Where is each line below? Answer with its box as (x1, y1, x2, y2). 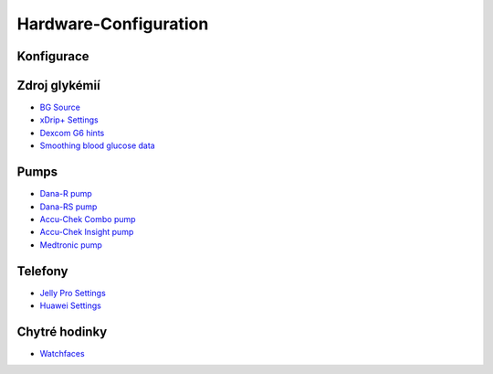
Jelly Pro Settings (39, 287, 107, 298)
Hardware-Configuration (16, 14, 209, 34)
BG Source (39, 102, 81, 113)
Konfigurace (16, 48, 90, 64)
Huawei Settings (39, 300, 102, 311)
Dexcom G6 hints (39, 127, 105, 138)
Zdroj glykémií (16, 78, 100, 93)
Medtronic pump (39, 239, 102, 251)
